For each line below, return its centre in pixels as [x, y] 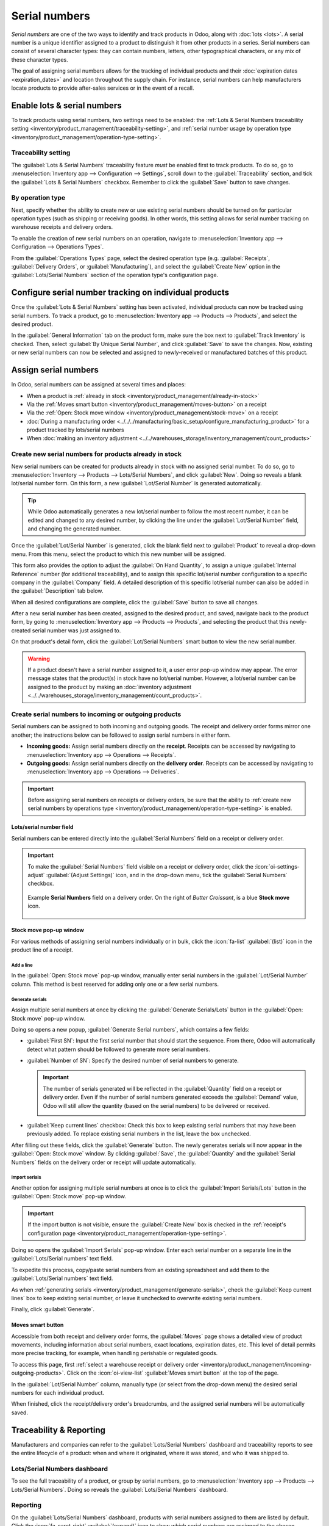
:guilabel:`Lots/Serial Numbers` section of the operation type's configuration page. [115, 275]
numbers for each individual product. [58, 1393]
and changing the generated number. [74, 529]
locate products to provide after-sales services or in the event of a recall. [103, 88]
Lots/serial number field [42, 827]
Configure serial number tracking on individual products [120, 293]
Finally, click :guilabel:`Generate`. [53, 1309]
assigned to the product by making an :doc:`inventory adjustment [110, 687]
